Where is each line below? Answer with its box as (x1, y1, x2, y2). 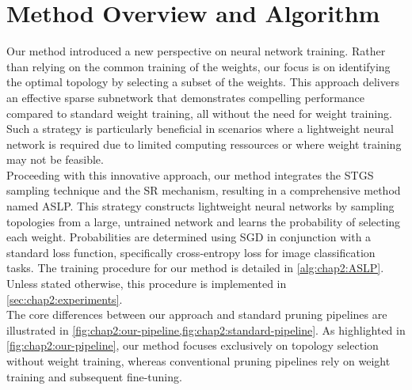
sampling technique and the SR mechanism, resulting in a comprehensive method (6, 182, 401, 199)
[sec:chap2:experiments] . (6, 290, 123, 307)
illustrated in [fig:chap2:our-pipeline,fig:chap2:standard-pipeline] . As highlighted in (6, 321, 406, 338)
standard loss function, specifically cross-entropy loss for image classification (6, 244, 376, 260)
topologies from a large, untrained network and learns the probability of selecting (6, 213, 401, 229)
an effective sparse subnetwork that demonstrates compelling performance (6, 89, 365, 105)
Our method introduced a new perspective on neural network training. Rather (6, 43, 386, 59)
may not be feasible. (6, 151, 104, 168)
